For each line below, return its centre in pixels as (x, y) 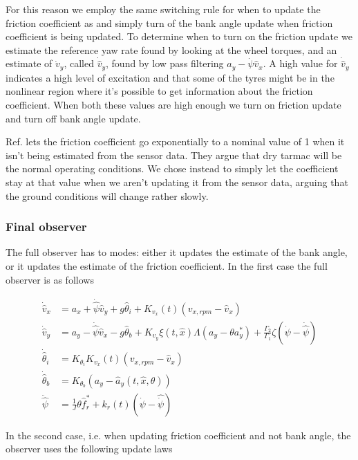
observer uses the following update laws (89, 449)
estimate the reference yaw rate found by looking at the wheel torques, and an (171, 49)
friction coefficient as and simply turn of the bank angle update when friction (169, 22)
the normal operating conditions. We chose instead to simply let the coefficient (172, 168)
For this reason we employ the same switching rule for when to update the (163, 9)
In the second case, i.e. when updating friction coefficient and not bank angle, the (178, 435)
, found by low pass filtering (165, 63)
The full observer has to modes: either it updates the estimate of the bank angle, (177, 252)
